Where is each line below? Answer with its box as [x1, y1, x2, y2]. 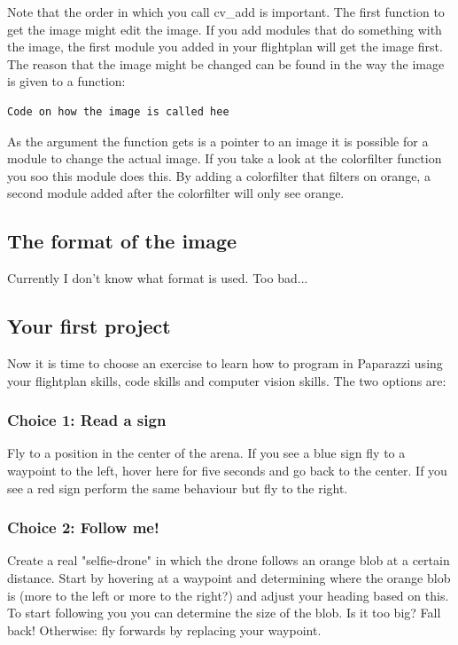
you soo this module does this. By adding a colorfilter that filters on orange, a [7, 166, 431, 185]
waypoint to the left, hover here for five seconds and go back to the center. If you [7, 460, 447, 479]
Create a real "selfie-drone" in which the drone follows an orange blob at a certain [7, 551, 450, 570]
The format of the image [7, 227, 237, 255]
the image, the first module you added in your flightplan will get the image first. [7, 37, 443, 56]
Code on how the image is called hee [7, 105, 229, 118]
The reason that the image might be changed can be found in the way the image [7, 54, 445, 73]
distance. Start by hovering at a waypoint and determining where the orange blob [7, 568, 451, 586]
